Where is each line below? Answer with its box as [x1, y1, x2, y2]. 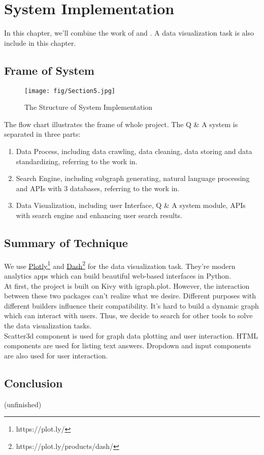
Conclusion [4, 375, 63, 390]
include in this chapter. [4, 37, 76, 48]
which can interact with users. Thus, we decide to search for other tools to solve [4, 310, 253, 321]
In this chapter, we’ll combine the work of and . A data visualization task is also [4, 27, 254, 38]
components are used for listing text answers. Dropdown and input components [4, 340, 251, 351]
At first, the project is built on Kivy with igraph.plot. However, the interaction [4, 280, 250, 291]
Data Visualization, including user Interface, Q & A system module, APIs [16, 200, 246, 210]
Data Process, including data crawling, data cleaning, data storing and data [16, 145, 252, 156]
